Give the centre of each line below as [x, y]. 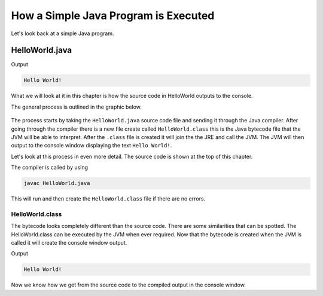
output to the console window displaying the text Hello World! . [92, 146]
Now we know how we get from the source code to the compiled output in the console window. [129, 285]
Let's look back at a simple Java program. [63, 33]
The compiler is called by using [49, 168]
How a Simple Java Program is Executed [113, 16]
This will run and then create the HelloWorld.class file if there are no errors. [108, 199]
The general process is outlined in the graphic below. [76, 107]
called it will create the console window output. [69, 243]
